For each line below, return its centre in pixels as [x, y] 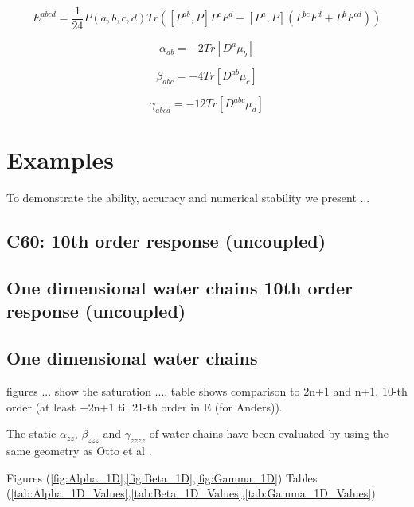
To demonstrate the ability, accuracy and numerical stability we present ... [188, 198]
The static [31, 433]
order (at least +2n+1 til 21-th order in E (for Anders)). [145, 406]
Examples [60, 160]
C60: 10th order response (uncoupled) [166, 241]
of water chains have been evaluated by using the [269, 433]
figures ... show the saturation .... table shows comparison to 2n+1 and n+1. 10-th [207, 390]
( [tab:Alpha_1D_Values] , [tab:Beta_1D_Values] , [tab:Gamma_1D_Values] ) [191, 493]
